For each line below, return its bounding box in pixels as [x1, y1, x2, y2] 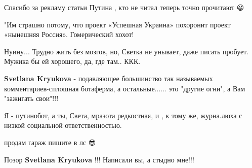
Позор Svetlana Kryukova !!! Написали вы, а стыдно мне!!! [4, 154, 194, 164]
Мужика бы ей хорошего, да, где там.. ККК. [4, 56, 141, 66]
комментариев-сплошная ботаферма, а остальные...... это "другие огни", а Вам [4, 83, 245, 93]
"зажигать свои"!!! [4, 93, 59, 104]
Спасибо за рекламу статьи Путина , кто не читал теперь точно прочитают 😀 [4, 2, 244, 12]
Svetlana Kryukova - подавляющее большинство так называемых [4, 73, 213, 83]
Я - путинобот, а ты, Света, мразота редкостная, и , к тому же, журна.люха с [4, 110, 242, 120]
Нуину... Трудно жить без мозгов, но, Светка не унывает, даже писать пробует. [4, 46, 249, 56]
